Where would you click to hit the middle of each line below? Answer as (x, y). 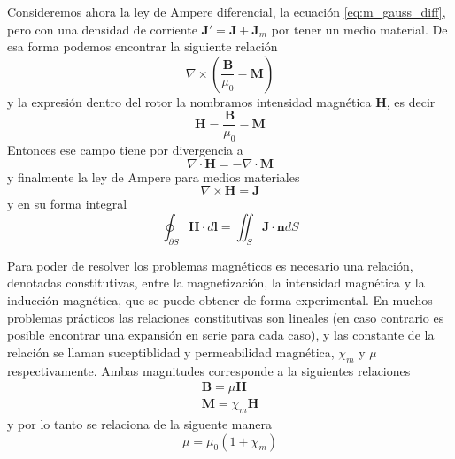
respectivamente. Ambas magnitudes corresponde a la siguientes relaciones (209, 370)
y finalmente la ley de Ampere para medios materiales (154, 176)
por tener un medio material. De (359, 29)
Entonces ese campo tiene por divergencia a (125, 150)
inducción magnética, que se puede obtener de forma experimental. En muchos (220, 300)
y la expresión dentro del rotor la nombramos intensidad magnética (189, 101)
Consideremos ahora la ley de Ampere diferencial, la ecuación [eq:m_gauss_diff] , (227, 11)
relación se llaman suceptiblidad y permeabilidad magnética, (171, 352)
